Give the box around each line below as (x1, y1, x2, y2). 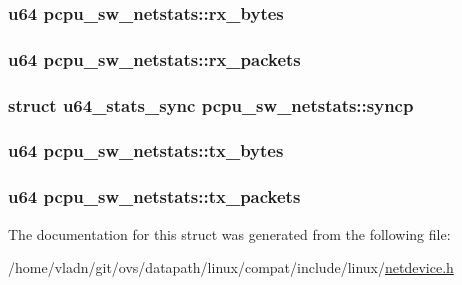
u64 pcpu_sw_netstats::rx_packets (8, 46, 301, 71)
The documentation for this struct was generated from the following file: (8, 223, 451, 244)
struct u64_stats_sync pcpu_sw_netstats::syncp (8, 92, 414, 117)
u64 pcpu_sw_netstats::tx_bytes (8, 138, 284, 163)
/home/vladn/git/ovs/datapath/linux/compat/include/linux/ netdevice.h (8, 257, 454, 278)
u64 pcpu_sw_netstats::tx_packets (8, 184, 301, 209)
